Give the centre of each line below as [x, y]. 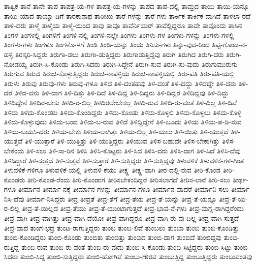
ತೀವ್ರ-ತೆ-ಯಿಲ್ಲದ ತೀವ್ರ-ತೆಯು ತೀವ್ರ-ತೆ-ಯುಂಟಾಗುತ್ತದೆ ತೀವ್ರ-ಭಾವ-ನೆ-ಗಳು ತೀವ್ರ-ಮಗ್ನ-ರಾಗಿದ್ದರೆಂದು [133, 208]
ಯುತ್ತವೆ [13, 141]
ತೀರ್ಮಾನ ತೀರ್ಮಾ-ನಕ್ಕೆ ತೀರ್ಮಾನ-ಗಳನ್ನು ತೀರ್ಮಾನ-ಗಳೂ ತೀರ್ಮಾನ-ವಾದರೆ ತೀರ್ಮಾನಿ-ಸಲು [123, 189]
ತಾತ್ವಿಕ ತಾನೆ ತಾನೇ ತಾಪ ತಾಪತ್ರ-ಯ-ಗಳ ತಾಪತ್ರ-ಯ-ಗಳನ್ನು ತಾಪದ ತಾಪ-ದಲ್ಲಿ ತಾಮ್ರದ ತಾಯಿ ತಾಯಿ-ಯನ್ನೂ [127, 6]
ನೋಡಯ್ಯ [16, 64]
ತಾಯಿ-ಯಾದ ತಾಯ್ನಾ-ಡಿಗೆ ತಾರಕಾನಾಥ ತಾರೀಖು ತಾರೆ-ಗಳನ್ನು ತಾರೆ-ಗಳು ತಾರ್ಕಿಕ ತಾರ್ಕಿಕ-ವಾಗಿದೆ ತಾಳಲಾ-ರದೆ [127, 15]
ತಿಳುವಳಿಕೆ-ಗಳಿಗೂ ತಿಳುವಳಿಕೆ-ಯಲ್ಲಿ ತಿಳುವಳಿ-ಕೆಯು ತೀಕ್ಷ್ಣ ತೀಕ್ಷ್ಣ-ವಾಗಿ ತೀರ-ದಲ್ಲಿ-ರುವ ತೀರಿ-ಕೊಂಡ [112, 170]
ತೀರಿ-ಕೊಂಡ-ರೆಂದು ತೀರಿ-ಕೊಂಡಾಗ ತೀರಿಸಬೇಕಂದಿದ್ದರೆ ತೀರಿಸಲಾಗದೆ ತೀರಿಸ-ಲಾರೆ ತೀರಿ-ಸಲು [129, 179]
